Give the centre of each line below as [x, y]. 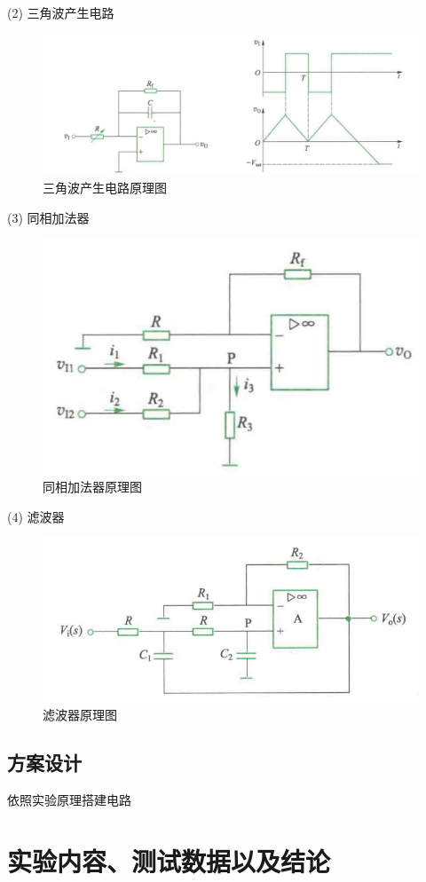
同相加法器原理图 [92, 487]
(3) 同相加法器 [48, 217]
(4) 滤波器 [36, 516]
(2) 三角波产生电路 [61, 12]
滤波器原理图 [80, 715]
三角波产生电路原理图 [105, 188]
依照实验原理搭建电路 [69, 800]
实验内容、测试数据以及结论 [169, 861]
